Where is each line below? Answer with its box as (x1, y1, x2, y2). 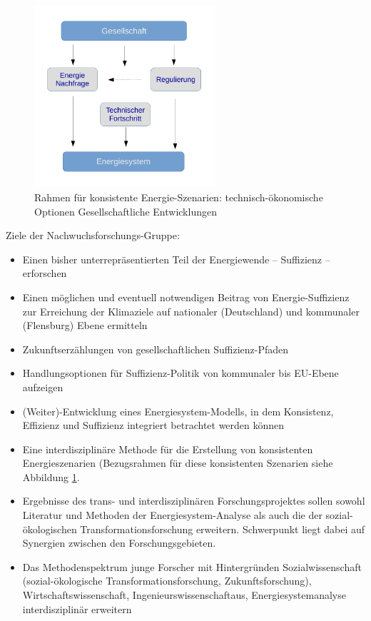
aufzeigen (22, 379, 63, 394)
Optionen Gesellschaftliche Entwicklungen (34, 203, 217, 218)
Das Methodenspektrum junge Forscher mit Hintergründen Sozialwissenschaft (22, 559, 362, 574)
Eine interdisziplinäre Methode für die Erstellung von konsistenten (22, 441, 313, 456)
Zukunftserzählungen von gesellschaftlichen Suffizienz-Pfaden (22, 341, 289, 356)
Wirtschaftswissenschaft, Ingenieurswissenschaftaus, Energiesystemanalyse (22, 587, 346, 602)
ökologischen (22, 521, 77, 536)
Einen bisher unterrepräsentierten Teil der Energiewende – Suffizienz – (22, 251, 330, 266)
